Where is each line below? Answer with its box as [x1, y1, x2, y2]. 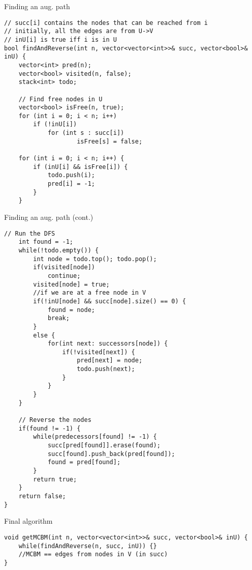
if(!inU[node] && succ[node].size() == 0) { [33, 297, 186, 305]
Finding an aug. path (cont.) [4, 212, 93, 222]
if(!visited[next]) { [62, 348, 135, 356]
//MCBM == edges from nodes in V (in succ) [18, 551, 168, 558]
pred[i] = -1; [47, 180, 95, 188]
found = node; [47, 306, 95, 313]
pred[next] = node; [77, 357, 143, 364]
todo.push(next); [77, 365, 135, 373]
